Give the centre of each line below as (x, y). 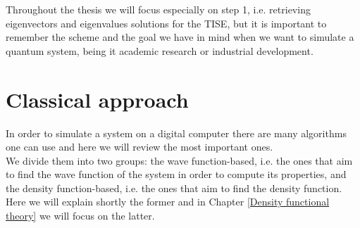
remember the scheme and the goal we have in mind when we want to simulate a (180, 37)
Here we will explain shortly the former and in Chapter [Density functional (168, 202)
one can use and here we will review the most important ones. (139, 147)
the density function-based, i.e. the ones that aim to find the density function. (174, 188)
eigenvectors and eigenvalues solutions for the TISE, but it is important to (166, 23)
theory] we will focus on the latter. (80, 216)
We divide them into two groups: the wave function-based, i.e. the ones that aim (179, 160)
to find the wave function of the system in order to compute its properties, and (176, 174)
